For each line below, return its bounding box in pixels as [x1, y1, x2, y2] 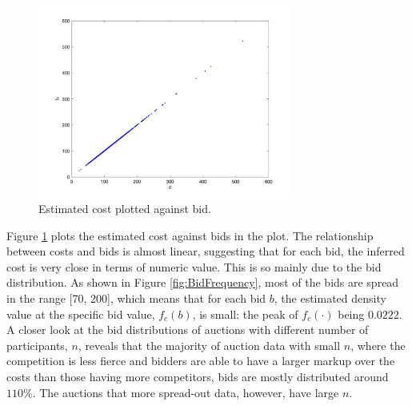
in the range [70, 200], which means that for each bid [6, 290, 266, 307]
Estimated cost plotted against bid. [38, 200, 211, 217]
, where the [350, 336, 406, 353]
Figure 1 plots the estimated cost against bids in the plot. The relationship [6, 227, 374, 243]
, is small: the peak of [192, 305, 298, 322]
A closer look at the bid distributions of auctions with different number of [6, 321, 369, 338]
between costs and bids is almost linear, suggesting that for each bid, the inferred [6, 243, 405, 259]
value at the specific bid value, [6, 305, 155, 322]
